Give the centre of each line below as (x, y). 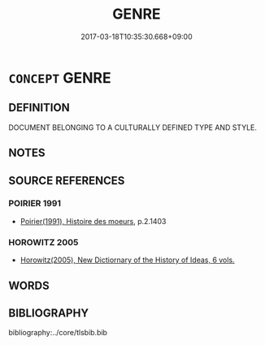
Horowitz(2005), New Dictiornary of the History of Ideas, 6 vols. (127, 260)
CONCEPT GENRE (60, 78)
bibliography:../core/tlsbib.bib (58, 333)
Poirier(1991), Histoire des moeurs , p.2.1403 (93, 221)
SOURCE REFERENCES (67, 181)
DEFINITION (39, 108)
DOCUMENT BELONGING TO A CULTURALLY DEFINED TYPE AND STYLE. (133, 127)
